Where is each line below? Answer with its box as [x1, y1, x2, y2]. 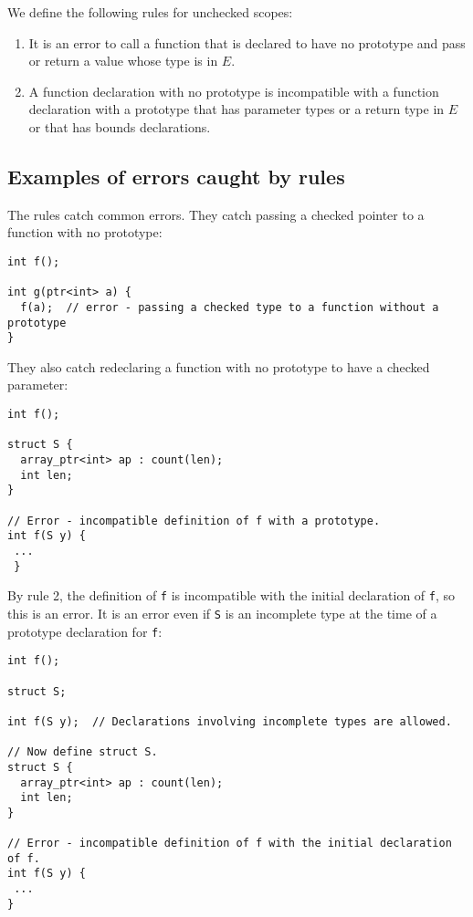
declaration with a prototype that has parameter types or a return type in [28, 99, 445, 119]
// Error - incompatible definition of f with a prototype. [7, 514, 381, 527]
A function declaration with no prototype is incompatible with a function [28, 81, 439, 100]
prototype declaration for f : [7, 621, 163, 641]
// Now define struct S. [7, 745, 158, 759]
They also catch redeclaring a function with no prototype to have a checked [7, 357, 430, 376]
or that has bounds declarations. [28, 117, 211, 136]
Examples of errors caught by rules [7, 162, 345, 190]
